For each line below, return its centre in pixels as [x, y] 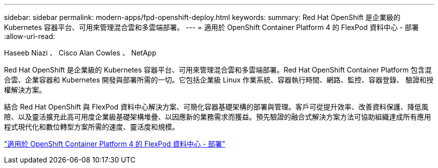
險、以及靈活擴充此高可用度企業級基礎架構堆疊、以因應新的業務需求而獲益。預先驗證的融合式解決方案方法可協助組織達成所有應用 [217, 117]
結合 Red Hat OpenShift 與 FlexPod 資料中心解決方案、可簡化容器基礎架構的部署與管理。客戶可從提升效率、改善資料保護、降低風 [216, 107]
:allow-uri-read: [30, 36]
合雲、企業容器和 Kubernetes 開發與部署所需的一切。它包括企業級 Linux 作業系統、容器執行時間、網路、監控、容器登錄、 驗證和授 [219, 80]
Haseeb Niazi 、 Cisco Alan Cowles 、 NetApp [80, 53]
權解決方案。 [25, 90]
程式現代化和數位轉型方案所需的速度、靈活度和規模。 [91, 127]
